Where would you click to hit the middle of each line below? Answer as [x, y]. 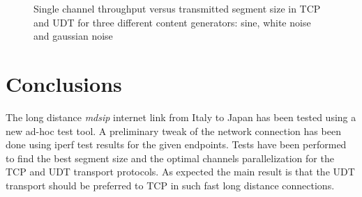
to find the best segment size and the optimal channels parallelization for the [170, 158]
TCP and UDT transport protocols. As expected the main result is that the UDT [180, 172]
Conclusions [64, 83]
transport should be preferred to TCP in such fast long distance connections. [170, 185]
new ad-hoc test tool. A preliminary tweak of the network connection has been [173, 131]
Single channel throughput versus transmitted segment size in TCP [177, 8]
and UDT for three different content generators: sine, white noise [172, 22]
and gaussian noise [73, 36]
